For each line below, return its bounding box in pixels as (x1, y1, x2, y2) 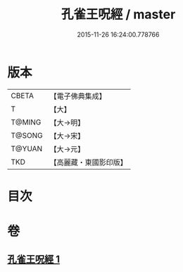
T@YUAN (11, 143, 43, 153)
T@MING (11, 117, 42, 127)
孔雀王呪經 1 (7, 254, 61, 266)
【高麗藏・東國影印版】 (49, 157, 128, 167)
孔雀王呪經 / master (61, 6, 176, 23)
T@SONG (11, 130, 44, 140)
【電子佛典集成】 (49, 91, 107, 101)
